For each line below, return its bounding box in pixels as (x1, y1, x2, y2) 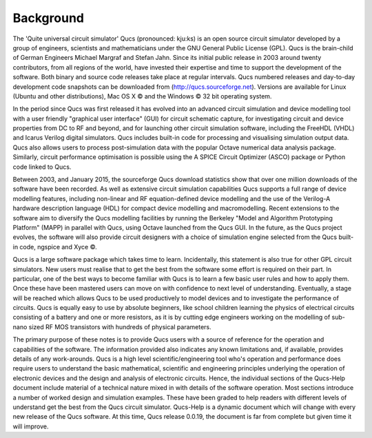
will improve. (12, 422, 49, 430)
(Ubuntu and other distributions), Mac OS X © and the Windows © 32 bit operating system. (12, 92, 272, 100)
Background (12, 10, 84, 25)
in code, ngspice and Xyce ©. (12, 242, 98, 251)
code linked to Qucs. (12, 163, 72, 171)
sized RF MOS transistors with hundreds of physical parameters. (28, 322, 211, 331)
